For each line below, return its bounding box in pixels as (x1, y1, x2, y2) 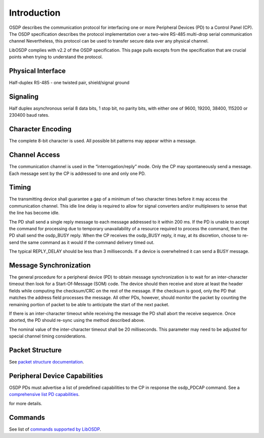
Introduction (9, 7, 61, 18)
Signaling (9, 92, 39, 100)
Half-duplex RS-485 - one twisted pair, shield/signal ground (9, 80, 130, 86)
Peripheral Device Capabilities (9, 371, 103, 380)
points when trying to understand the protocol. (9, 54, 103, 60)
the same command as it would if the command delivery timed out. (20, 239, 155, 245)
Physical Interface (9, 67, 66, 75)
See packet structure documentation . (9, 359, 84, 365)
